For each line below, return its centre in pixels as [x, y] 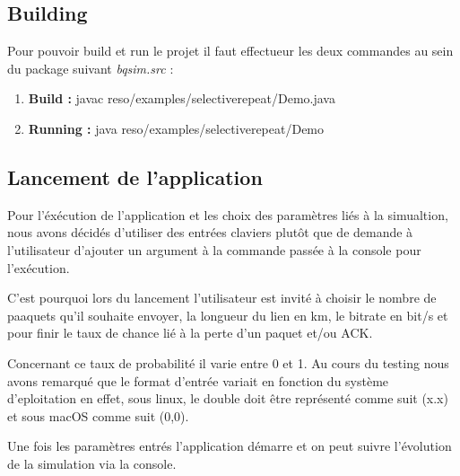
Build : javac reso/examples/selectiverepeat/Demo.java [182, 98]
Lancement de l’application [135, 176]
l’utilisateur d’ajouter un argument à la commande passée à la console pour [214, 249]
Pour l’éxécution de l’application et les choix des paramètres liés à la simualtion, [228, 214]
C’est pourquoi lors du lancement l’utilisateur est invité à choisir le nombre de [222, 298]
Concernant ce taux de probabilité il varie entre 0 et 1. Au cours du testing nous [228, 362]
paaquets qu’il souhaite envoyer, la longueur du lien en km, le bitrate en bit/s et [228, 315]
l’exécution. [39, 267]
